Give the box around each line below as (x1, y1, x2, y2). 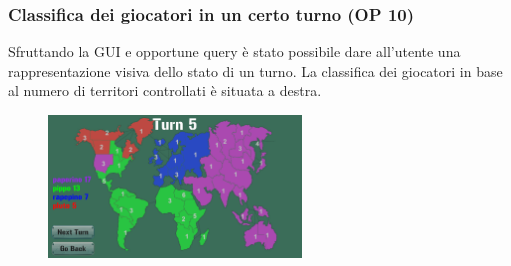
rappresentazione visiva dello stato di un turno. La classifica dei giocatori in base (8, 60, 503, 81)
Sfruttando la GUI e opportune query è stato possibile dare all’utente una (8, 41, 461, 62)
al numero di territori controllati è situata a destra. (8, 80, 322, 101)
